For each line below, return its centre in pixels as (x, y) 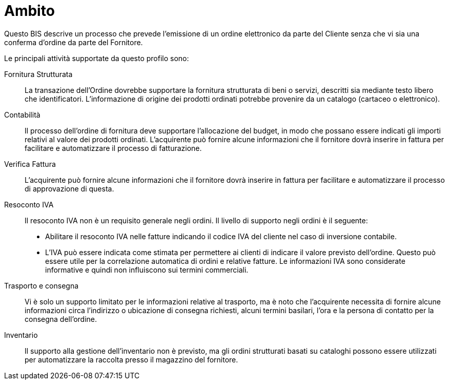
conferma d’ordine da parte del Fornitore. (74, 42)
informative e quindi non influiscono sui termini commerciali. (147, 270)
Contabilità (22, 114)
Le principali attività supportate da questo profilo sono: (97, 58)
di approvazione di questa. (69, 188)
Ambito (29, 11)
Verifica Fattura (30, 164)
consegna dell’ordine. (61, 319)
